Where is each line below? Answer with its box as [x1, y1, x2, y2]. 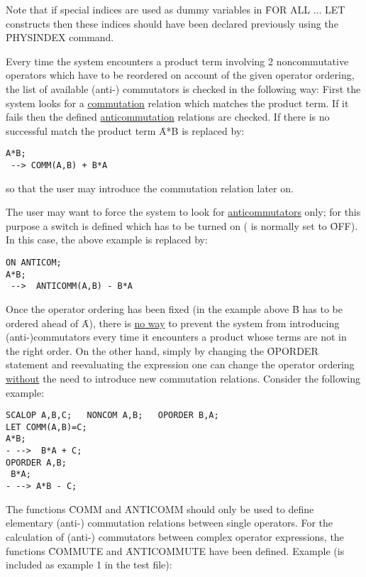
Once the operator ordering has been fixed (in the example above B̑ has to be [6, 302, 343, 316]
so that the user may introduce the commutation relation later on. [6, 180, 294, 195]
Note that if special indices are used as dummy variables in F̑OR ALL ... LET [6, 2, 345, 16]
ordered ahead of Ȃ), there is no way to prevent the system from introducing [6, 315, 340, 330]
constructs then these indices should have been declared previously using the [6, 16, 338, 31]
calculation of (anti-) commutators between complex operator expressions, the [6, 529, 344, 544]
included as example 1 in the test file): [6, 557, 172, 572]
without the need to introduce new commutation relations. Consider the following [6, 370, 361, 385]
